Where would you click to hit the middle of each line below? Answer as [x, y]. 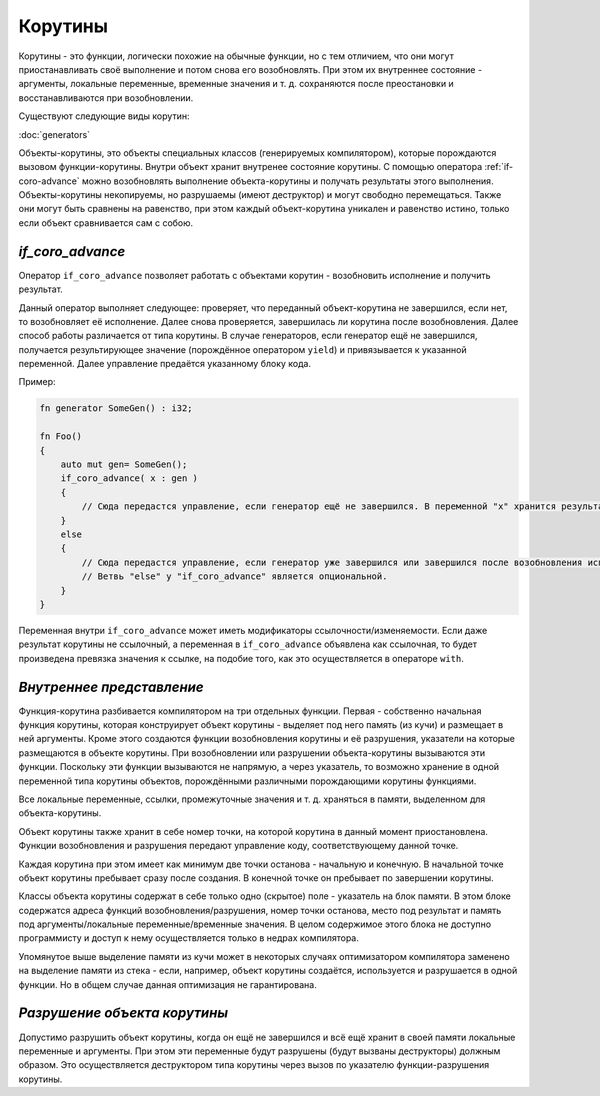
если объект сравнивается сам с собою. [106, 222]
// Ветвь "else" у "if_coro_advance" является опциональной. [234, 576]
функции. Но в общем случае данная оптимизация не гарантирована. [167, 984]
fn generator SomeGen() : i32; [116, 408]
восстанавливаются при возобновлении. [106, 97]
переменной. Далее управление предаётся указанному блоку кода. [165, 364]
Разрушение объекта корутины [123, 1013]
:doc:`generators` [54, 134]
